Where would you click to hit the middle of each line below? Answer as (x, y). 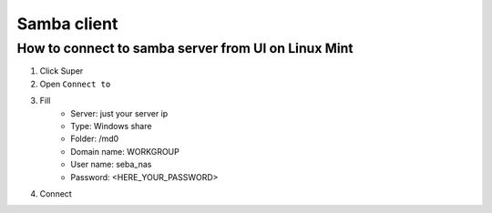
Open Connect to (75, 84)
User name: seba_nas (111, 165)
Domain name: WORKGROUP (125, 151)
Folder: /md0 (95, 139)
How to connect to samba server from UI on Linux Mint (185, 48)
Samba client (67, 24)
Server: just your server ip (119, 113)
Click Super (61, 71)
